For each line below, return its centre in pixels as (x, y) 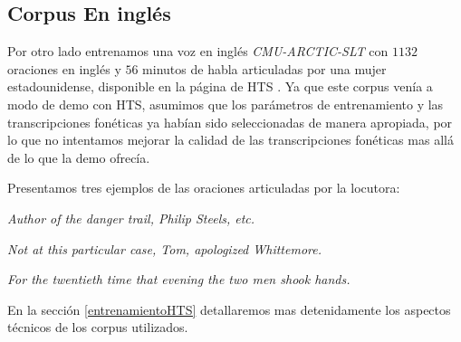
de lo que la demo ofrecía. (79, 157)
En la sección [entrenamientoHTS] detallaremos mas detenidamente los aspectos (229, 309)
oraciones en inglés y (64, 68)
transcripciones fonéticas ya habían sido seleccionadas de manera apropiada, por (230, 122)
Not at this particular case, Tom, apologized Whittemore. (164, 248)
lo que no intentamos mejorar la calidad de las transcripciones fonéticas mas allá (230, 140)
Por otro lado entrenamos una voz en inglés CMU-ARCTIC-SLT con (198, 51)
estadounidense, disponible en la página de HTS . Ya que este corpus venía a (220, 86)
